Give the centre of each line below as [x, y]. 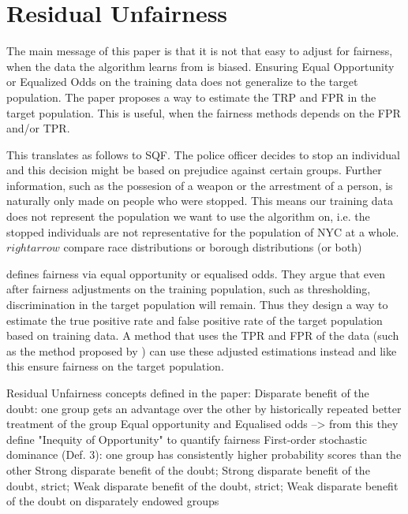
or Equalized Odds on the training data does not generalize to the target [182, 82]
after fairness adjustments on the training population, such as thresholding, [189, 289]
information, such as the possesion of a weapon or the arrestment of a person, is [200, 185]
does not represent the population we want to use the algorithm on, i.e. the [188, 216]
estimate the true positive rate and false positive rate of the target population [195, 320]
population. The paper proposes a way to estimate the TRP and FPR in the [191, 97]
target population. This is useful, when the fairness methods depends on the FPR [204, 112]
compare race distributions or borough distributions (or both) [213, 247]
